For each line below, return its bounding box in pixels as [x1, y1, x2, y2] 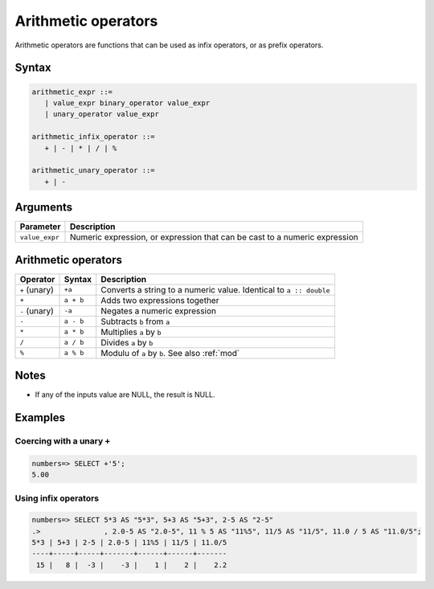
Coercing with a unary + [14, 435, 110, 446]
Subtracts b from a [100, 316, 170, 327]
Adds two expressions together [100, 294, 219, 305]
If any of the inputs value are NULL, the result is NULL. [35, 390, 216, 399]
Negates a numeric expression [100, 305, 217, 317]
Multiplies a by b [100, 326, 162, 337]
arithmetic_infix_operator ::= [31, 133, 156, 141]
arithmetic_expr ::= [31, 87, 113, 96]
